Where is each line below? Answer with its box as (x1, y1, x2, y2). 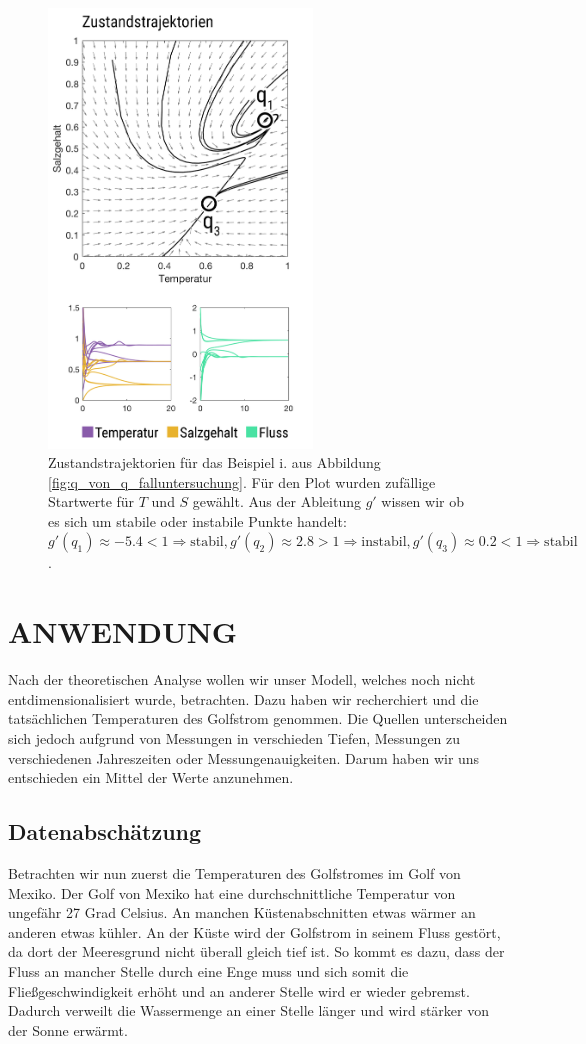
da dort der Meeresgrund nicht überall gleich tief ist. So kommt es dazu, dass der (8, 941, 505, 962)
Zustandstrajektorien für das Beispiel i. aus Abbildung (48, 452, 381, 473)
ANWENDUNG (8, 611, 238, 652)
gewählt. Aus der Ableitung (192, 491, 361, 512)
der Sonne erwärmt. (8, 1019, 128, 1040)
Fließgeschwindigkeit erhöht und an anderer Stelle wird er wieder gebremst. (8, 980, 470, 1001)
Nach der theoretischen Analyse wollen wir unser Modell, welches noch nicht (8, 669, 476, 690)
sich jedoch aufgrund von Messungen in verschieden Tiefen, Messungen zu (8, 727, 461, 748)
